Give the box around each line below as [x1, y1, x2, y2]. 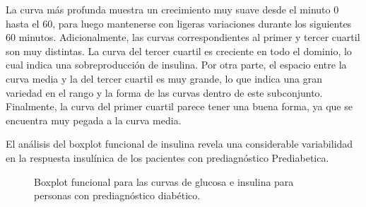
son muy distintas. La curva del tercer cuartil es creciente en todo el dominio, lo [6, 43, 352, 58]
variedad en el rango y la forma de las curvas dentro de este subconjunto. [6, 85, 323, 100]
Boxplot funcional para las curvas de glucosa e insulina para [34, 174, 294, 189]
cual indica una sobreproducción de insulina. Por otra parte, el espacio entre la [6, 57, 347, 72]
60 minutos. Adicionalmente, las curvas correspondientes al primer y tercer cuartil [6, 30, 360, 45]
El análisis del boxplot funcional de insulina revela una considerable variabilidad [6, 136, 353, 151]
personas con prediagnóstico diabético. [34, 188, 201, 203]
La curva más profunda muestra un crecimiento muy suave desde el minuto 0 [6, 2, 339, 16]
